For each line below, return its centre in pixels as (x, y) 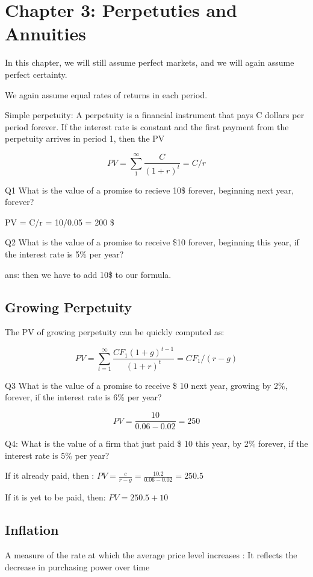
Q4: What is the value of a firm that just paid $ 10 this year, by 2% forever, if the (156, 443)
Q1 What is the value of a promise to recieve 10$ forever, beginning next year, (150, 190)
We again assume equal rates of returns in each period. (106, 94)
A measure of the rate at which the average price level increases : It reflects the (151, 554)
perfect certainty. (36, 74)
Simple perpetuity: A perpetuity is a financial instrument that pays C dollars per (155, 115)
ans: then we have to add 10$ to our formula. (88, 274)
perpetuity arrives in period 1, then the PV (85, 138)
